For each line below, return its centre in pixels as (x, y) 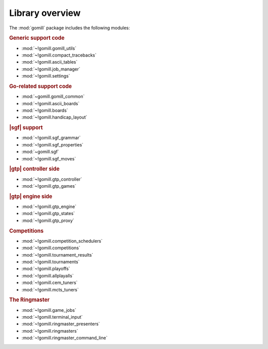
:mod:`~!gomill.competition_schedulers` (62, 241)
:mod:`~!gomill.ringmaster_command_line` (65, 338)
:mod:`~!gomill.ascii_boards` (50, 103)
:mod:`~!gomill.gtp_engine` (49, 207)
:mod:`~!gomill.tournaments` (51, 262)
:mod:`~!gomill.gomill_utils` (49, 48)
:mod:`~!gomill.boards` (45, 110)
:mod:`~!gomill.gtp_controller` (52, 179)
